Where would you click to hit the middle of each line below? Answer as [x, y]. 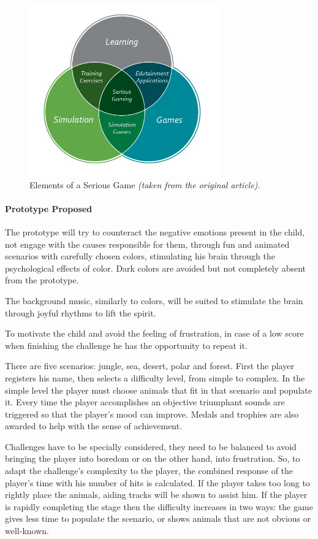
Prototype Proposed [49, 208]
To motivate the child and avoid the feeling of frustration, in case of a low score [154, 333]
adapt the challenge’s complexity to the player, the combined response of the [149, 471]
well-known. [27, 531]
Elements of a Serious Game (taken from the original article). [145, 184]
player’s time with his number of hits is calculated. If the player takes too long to [157, 482]
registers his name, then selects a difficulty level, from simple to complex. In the [155, 377]
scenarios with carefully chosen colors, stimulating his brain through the [140, 256]
